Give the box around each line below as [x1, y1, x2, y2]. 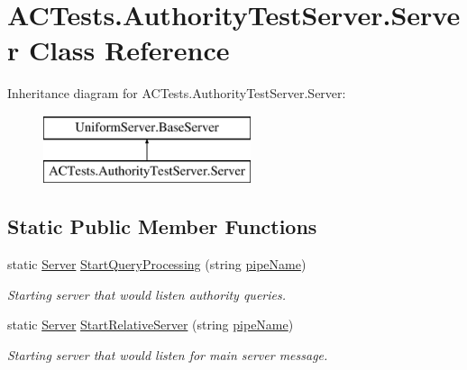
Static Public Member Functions [7, 212, 317, 240]
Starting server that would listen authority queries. [7, 284, 286, 303]
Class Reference [28, 32, 230, 68]
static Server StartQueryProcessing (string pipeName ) [7, 255, 307, 274]
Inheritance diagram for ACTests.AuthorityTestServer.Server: [7, 84, 346, 103]
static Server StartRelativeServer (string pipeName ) [7, 315, 294, 334]
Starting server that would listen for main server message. [7, 346, 328, 365]
